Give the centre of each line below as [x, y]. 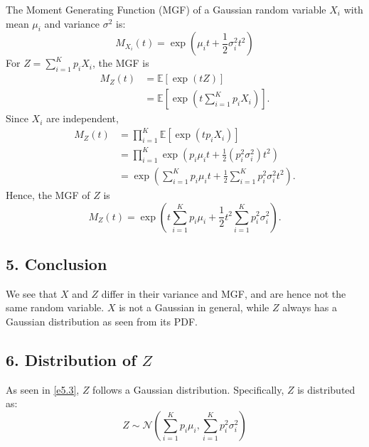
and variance [72, 23]
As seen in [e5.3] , [43, 389]
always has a [310, 307]
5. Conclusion [57, 263]
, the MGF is [121, 63]
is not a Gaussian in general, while [194, 307]
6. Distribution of [71, 359]
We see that [32, 293]
